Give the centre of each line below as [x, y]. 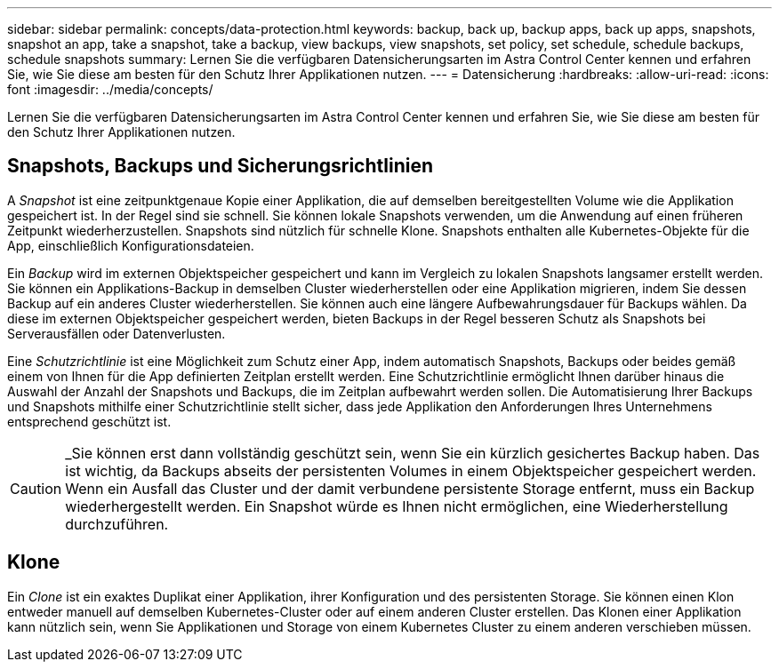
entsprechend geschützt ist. [89, 421]
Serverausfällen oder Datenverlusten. [116, 333]
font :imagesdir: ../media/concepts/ [110, 89]
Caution [36, 488]
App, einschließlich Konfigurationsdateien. [131, 245]
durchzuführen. [117, 524]
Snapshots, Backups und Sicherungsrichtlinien [220, 166]
